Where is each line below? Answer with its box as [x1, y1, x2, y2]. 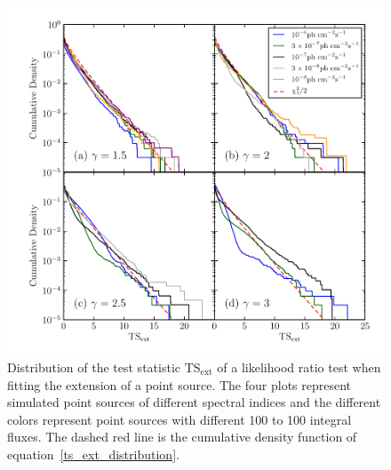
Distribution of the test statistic [7, 357, 180, 376]
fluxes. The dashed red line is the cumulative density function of [7, 427, 357, 446]
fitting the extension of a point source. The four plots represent [7, 375, 352, 394]
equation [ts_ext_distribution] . [7, 444, 180, 463]
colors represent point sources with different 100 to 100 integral [7, 410, 352, 428]
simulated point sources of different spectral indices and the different [7, 393, 381, 411]
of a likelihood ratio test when [217, 357, 381, 376]
